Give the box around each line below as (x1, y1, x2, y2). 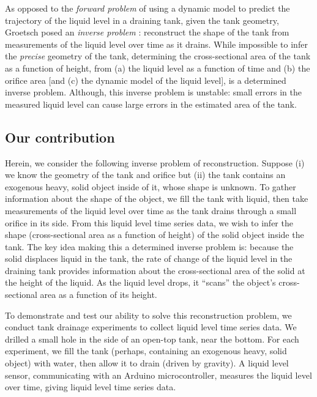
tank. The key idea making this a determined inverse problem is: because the (5, 240, 294, 253)
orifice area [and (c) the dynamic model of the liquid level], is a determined (5, 73, 286, 86)
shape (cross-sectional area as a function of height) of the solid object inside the (5, 228, 304, 241)
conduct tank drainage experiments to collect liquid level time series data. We (5, 321, 297, 333)
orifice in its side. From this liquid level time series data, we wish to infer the (5, 216, 293, 229)
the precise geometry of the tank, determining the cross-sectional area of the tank (5, 50, 311, 62)
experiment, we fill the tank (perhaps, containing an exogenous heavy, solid (5, 344, 287, 357)
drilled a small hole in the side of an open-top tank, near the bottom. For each (5, 332, 299, 345)
